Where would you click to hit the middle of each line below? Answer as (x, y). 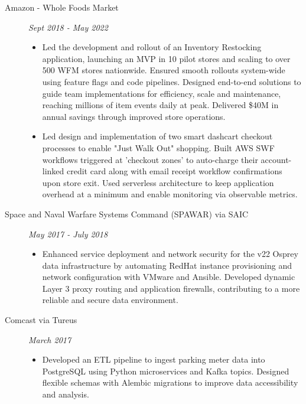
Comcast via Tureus (41, 320)
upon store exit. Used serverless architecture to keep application (158, 182)
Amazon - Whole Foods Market (62, 7)
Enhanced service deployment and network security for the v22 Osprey (170, 254)
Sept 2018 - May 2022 (68, 27)
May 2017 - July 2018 (68, 234)
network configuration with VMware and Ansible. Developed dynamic (169, 277)
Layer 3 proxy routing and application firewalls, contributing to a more (171, 288)
